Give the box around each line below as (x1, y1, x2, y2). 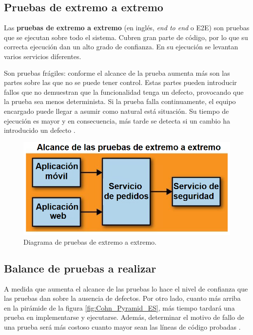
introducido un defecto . (4, 125, 76, 135)
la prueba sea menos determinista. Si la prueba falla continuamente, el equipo (4, 96, 236, 106)
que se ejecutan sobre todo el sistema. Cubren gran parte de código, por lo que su (4, 32, 248, 42)
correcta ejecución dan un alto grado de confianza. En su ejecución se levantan (4, 42, 238, 52)
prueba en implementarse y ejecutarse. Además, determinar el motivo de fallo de (4, 312, 244, 322)
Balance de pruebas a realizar (4, 260, 156, 275)
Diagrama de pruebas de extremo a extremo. (23, 236, 157, 247)
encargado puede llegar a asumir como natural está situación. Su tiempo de (4, 105, 229, 116)
